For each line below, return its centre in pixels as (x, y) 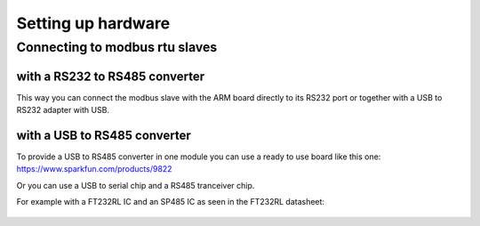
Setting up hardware (93, 23)
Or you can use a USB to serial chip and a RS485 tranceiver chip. (136, 185)
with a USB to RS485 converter (104, 135)
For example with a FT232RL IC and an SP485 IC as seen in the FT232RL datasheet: (170, 202)
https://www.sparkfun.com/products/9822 (94, 169)
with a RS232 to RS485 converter (110, 76)
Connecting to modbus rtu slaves (117, 47)
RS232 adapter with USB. (63, 110)
